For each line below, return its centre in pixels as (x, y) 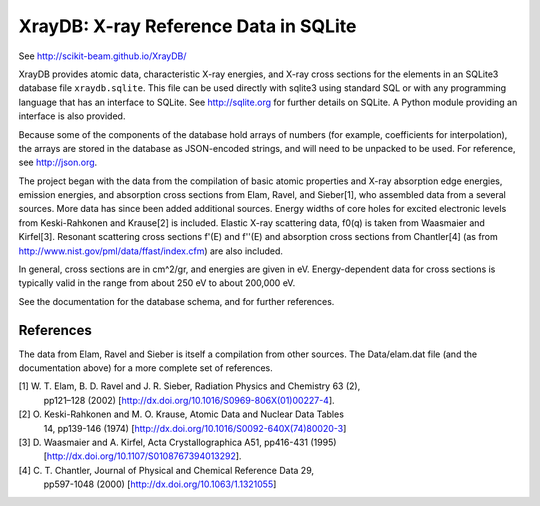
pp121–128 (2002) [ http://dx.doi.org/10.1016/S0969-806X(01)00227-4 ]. (189, 400)
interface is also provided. (72, 116)
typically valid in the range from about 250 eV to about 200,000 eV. (157, 283)
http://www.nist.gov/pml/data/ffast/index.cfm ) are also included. (151, 251)
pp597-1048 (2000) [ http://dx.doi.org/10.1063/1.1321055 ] (160, 484)
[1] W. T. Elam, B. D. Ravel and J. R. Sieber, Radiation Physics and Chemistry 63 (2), (189, 386)
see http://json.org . (58, 162)
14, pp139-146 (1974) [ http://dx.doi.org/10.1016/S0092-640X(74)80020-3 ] (195, 428)
